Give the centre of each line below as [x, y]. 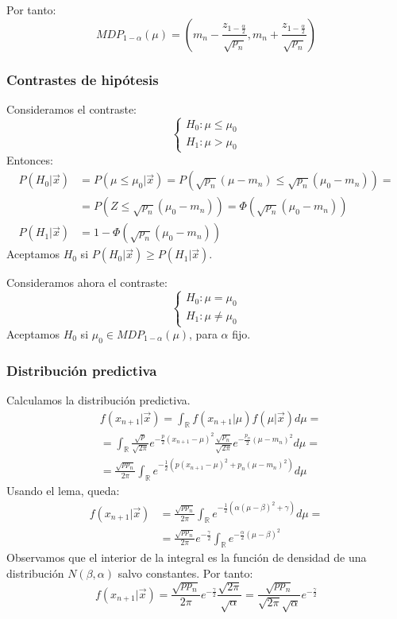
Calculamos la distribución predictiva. [98, 400]
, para [203, 334]
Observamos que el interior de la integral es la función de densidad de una [187, 557]
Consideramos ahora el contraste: [87, 282]
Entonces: [30, 159]
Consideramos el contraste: [72, 108]
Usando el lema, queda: [63, 490]
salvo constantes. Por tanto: [185, 573]
